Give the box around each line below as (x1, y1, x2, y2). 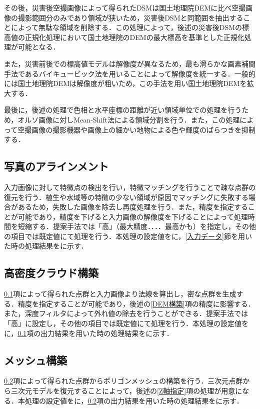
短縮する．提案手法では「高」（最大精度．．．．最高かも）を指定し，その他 (17, 221, 256, 231)
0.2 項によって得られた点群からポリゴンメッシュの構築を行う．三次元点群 (4, 375, 243, 386)
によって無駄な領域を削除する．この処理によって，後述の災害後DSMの (10, 22, 242, 32)
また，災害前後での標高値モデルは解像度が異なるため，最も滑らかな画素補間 (4, 58, 256, 68)
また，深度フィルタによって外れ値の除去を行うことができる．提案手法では (4, 308, 248, 318)
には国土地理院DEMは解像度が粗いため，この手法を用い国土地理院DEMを (4, 78, 247, 88)
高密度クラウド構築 (4, 265, 98, 280)
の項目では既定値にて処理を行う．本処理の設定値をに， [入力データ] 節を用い (4, 230, 252, 241)
